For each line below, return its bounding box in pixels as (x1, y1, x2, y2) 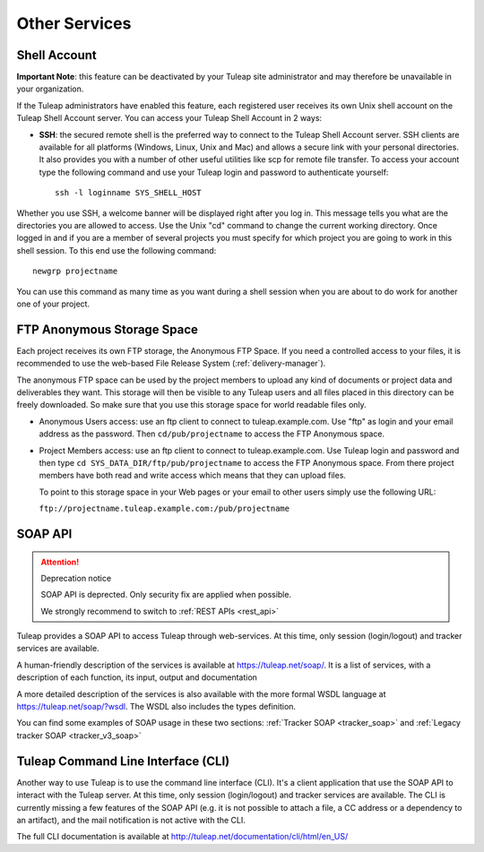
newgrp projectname (32, 266, 118, 277)
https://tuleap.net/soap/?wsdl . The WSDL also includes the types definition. (16, 701, 296, 712)
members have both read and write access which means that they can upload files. (39, 470, 347, 481)
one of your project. (16, 298, 90, 309)
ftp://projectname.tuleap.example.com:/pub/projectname (39, 503, 290, 514)
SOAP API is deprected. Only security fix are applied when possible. (40, 590, 291, 600)
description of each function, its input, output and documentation (16, 672, 257, 683)
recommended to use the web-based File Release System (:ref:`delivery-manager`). (16, 358, 326, 369)
